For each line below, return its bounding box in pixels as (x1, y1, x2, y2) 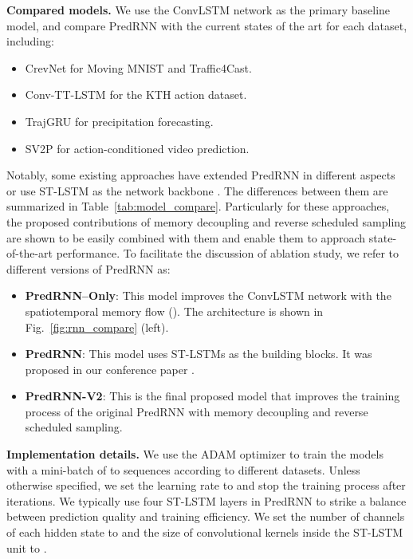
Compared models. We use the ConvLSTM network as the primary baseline (6, 2, 391, 18)
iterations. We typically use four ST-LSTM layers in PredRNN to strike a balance (6, 492, 407, 509)
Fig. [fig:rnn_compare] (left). (25, 318, 169, 335)
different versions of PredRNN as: (6, 260, 171, 277)
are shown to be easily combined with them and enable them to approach (6, 229, 366, 246)
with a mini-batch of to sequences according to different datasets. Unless (6, 461, 360, 478)
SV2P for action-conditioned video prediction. (25, 140, 250, 156)
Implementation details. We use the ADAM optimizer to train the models (6, 446, 383, 463)
